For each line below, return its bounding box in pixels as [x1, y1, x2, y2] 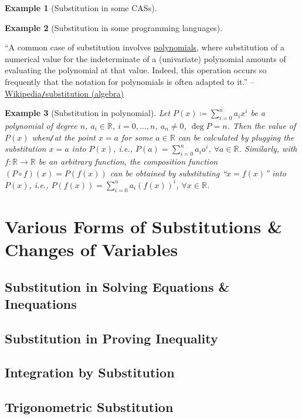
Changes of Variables [5, 237, 178, 261]
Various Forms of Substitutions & [5, 214, 282, 238]
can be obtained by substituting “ [110, 166, 227, 179]
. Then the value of [227, 120, 296, 132]
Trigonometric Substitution [5, 398, 174, 416]
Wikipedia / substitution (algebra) [5, 87, 124, 99]
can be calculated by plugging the [178, 131, 294, 143]
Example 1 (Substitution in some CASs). [5, 2, 157, 13]
